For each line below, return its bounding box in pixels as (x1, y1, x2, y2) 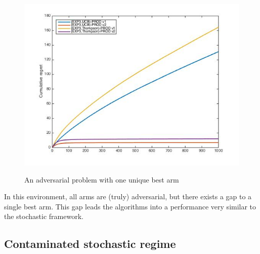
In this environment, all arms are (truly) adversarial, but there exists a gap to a (4, 191, 252, 202)
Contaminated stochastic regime (4, 236, 176, 251)
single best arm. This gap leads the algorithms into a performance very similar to (4, 201, 256, 211)
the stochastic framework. (4, 211, 83, 222)
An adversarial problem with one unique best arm (24, 174, 179, 185)
